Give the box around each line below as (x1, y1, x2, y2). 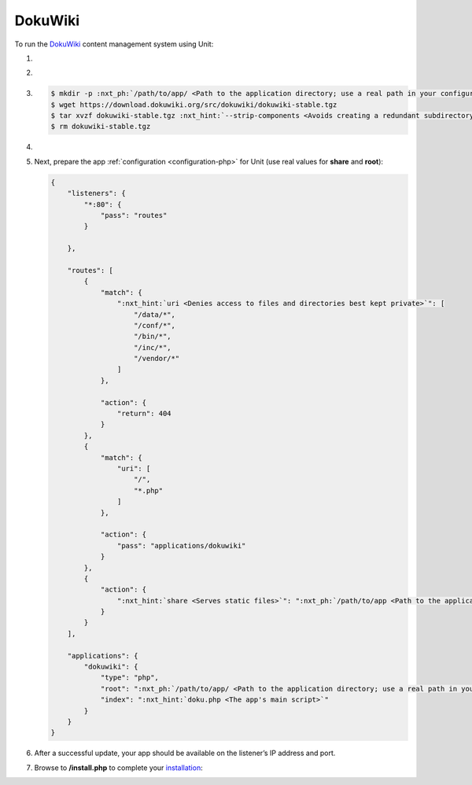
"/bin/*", (134, 332, 172, 341)
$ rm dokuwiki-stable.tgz (50, 122, 151, 131)
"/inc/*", (134, 343, 172, 352)
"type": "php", (100, 673, 159, 682)
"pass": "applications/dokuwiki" (116, 541, 246, 550)
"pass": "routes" (100, 211, 168, 220)
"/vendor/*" (134, 354, 180, 363)
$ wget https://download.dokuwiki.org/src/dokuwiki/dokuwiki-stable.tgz (50, 100, 337, 109)
